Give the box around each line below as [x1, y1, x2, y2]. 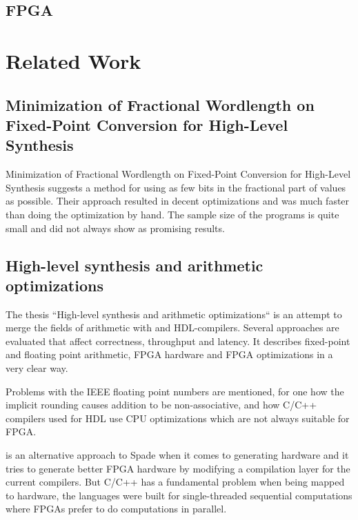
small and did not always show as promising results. [6, 220, 225, 235]
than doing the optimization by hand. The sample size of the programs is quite [6, 207, 339, 221]
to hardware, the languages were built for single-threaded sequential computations [6, 488, 352, 502]
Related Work [6, 46, 141, 74]
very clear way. [6, 361, 68, 375]
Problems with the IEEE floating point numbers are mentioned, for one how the [6, 384, 344, 398]
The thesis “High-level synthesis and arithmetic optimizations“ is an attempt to [6, 306, 342, 321]
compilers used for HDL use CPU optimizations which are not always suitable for [6, 410, 350, 425]
